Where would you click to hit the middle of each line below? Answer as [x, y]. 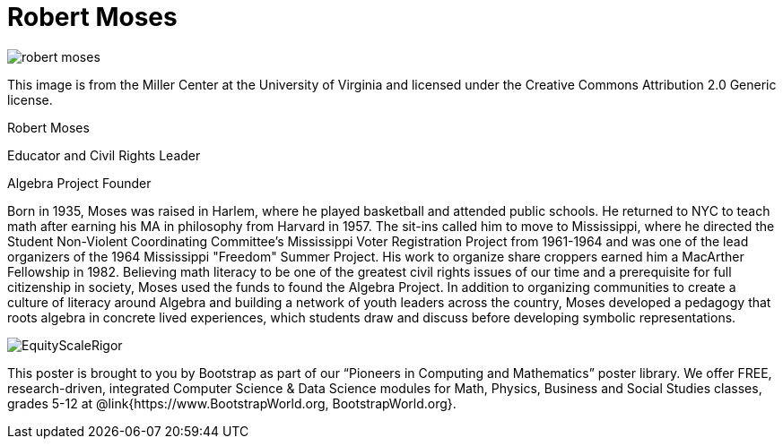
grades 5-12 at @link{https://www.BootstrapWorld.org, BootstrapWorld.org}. [232, 403]
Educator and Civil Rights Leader [104, 155]
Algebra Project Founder [79, 183]
